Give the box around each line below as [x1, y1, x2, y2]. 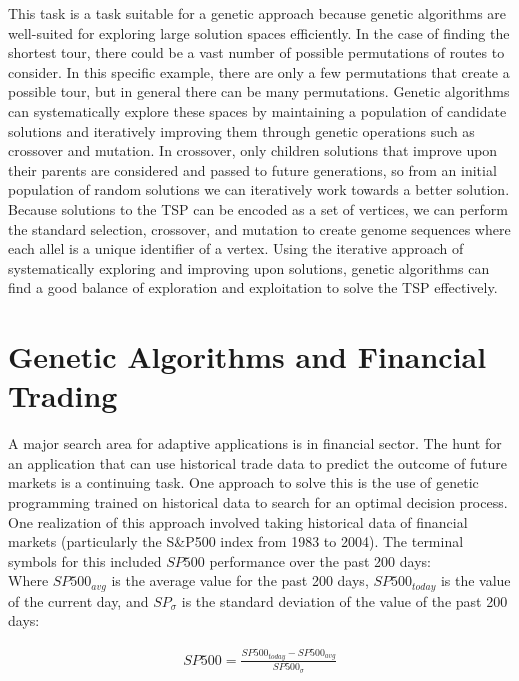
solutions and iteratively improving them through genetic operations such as [8, 120, 475, 141]
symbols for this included [8, 550, 162, 571]
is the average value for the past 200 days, [111, 570, 369, 591]
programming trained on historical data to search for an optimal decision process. [8, 492, 508, 512]
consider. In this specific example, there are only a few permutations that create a [8, 61, 510, 82]
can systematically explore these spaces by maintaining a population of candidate [8, 100, 507, 121]
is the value [440, 570, 511, 591]
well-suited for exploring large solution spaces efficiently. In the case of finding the [8, 22, 510, 43]
